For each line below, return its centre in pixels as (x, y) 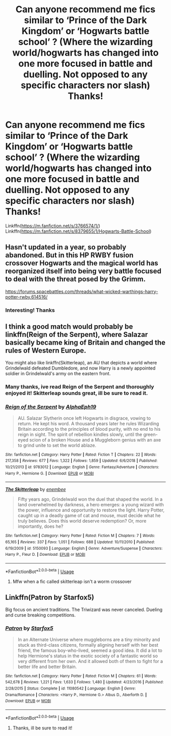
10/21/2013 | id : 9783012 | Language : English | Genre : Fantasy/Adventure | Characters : (82, 467)
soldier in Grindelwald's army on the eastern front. (58, 374)
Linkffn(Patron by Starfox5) (50, 597)
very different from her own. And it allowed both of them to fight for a (90, 661)
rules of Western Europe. (46, 351)
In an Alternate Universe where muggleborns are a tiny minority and (89, 640)
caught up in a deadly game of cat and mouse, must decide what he (89, 516)
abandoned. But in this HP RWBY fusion (69, 255)
